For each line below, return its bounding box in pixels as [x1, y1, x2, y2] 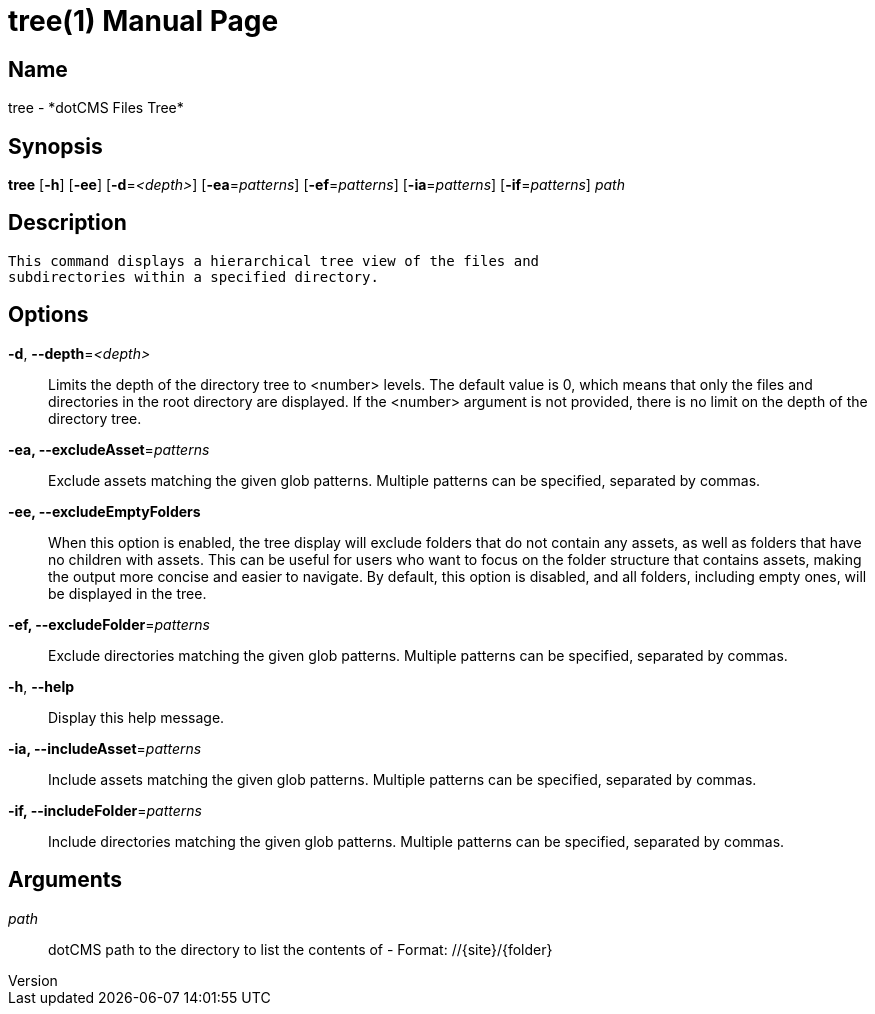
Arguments [8, 867, 123, 893]
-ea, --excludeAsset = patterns [8, 440, 210, 458]
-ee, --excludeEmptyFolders [8, 502, 201, 520]
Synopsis [8, 133, 103, 159]
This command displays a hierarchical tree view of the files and [8, 252, 540, 269]
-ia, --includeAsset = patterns [8, 739, 202, 757]
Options [8, 302, 89, 328]
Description [8, 210, 127, 236]
